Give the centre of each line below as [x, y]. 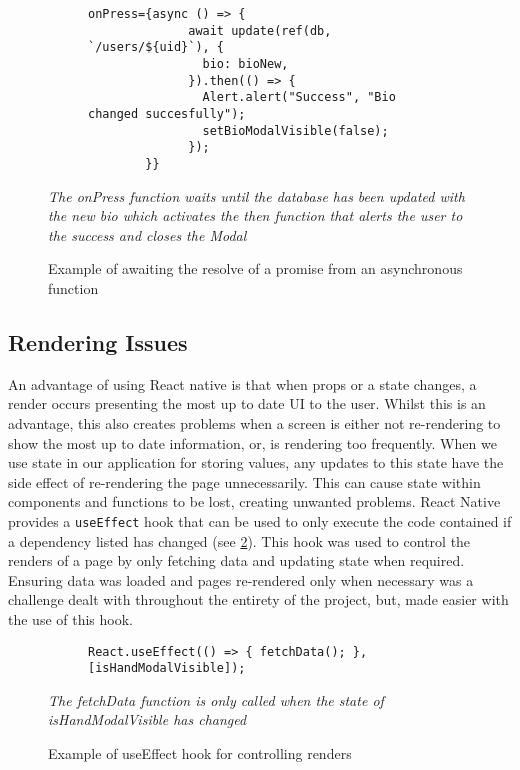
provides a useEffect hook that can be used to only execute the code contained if [260, 520]
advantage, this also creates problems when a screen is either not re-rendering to [254, 422]
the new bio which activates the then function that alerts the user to [255, 215]
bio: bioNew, [245, 63]
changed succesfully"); [167, 113]
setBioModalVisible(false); [295, 130]
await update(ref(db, [260, 30]
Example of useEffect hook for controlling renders [200, 753]
